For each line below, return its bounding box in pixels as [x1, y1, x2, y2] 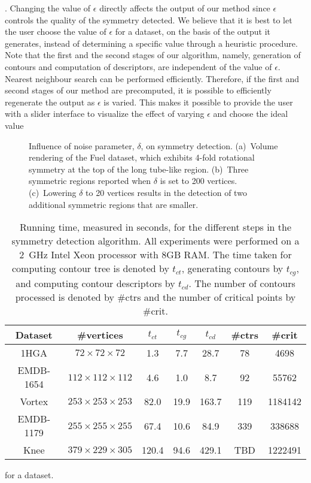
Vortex [20, 394, 48, 409]
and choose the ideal [213, 107, 288, 120]
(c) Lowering [29, 186, 77, 198]
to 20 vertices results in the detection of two [86, 186, 247, 198]
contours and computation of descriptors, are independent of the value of [5, 60, 272, 73]
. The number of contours [188, 276, 295, 291]
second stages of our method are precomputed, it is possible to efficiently [5, 84, 272, 96]
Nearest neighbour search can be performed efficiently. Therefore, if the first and [5, 72, 300, 84]
